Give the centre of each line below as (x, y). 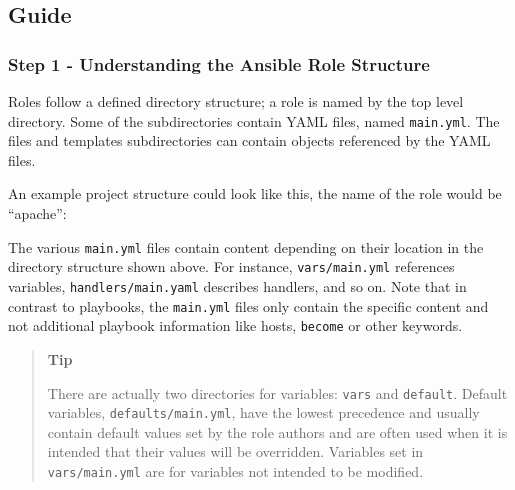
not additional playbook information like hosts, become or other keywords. (235, 325)
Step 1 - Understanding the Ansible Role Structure (219, 63)
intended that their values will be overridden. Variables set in (235, 451)
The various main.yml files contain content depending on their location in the (246, 246)
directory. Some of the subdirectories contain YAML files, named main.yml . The (254, 120)
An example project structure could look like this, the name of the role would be (255, 193)
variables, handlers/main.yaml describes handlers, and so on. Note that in (237, 285)
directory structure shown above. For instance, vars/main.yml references (231, 266)
